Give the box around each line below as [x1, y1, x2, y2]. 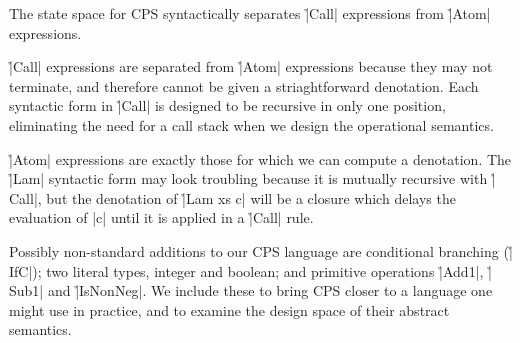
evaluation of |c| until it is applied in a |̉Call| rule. [9, 207, 314, 228]
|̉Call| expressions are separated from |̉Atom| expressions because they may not [9, 56, 493, 77]
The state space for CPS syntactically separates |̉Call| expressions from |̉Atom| [9, 3, 491, 23]
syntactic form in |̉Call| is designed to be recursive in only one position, [9, 95, 446, 116]
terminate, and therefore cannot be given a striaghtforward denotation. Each [9, 75, 479, 96]
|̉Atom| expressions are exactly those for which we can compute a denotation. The [9, 148, 512, 169]
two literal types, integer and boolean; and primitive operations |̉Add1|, [46, 260, 484, 281]
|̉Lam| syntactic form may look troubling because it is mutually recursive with [9, 168, 488, 189]
